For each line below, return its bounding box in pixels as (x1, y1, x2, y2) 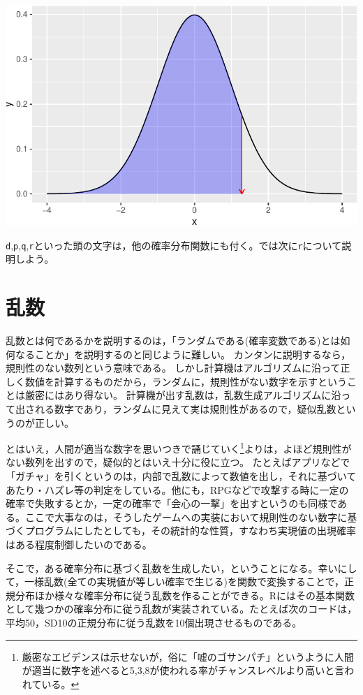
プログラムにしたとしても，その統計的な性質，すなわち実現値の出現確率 (24, 523, 356, 538)
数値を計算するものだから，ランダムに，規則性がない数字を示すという (24, 374, 347, 388)
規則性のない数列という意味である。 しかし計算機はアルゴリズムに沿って (6, 360, 341, 375)
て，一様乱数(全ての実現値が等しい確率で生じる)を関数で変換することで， (6, 574, 344, 589)
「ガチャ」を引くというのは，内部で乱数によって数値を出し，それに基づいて (6, 468, 357, 483)
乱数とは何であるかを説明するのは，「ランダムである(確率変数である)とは (6, 332, 341, 347)
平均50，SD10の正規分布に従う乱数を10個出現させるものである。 (6, 615, 302, 629)
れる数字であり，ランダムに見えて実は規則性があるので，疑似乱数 (34, 401, 336, 416)
